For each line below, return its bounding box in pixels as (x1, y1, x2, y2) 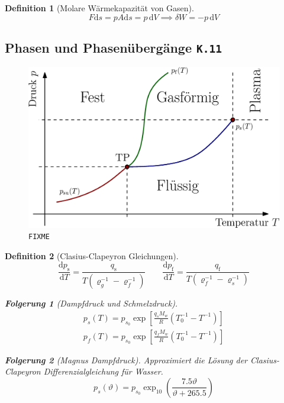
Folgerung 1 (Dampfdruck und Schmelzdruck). (5, 297, 178, 309)
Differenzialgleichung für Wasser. (43, 365, 163, 378)
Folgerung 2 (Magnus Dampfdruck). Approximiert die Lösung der (5, 353, 248, 366)
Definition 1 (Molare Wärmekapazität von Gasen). (5, 2, 194, 14)
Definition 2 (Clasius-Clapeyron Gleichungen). (5, 249, 179, 262)
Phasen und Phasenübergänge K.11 (5, 38, 222, 56)
